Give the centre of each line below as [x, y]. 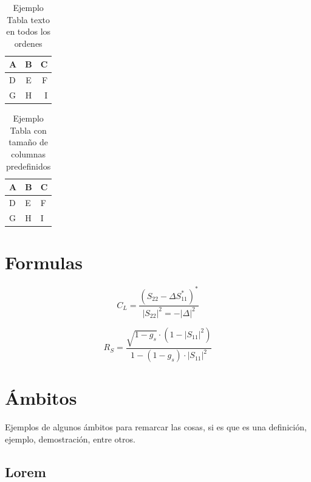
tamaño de [28, 142]
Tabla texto [29, 19]
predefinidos [29, 166]
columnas [29, 153]
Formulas [44, 262]
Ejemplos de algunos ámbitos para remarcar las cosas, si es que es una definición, [156, 427]
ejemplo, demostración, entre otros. [70, 439]
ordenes [28, 43]
